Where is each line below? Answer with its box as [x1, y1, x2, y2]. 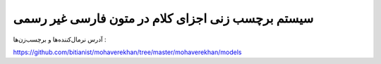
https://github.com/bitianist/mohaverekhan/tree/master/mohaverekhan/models [13, 48, 242, 56]
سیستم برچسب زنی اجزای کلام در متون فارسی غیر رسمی [13, 11, 314, 26]
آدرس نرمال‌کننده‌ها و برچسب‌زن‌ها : [13, 35, 107, 44]
